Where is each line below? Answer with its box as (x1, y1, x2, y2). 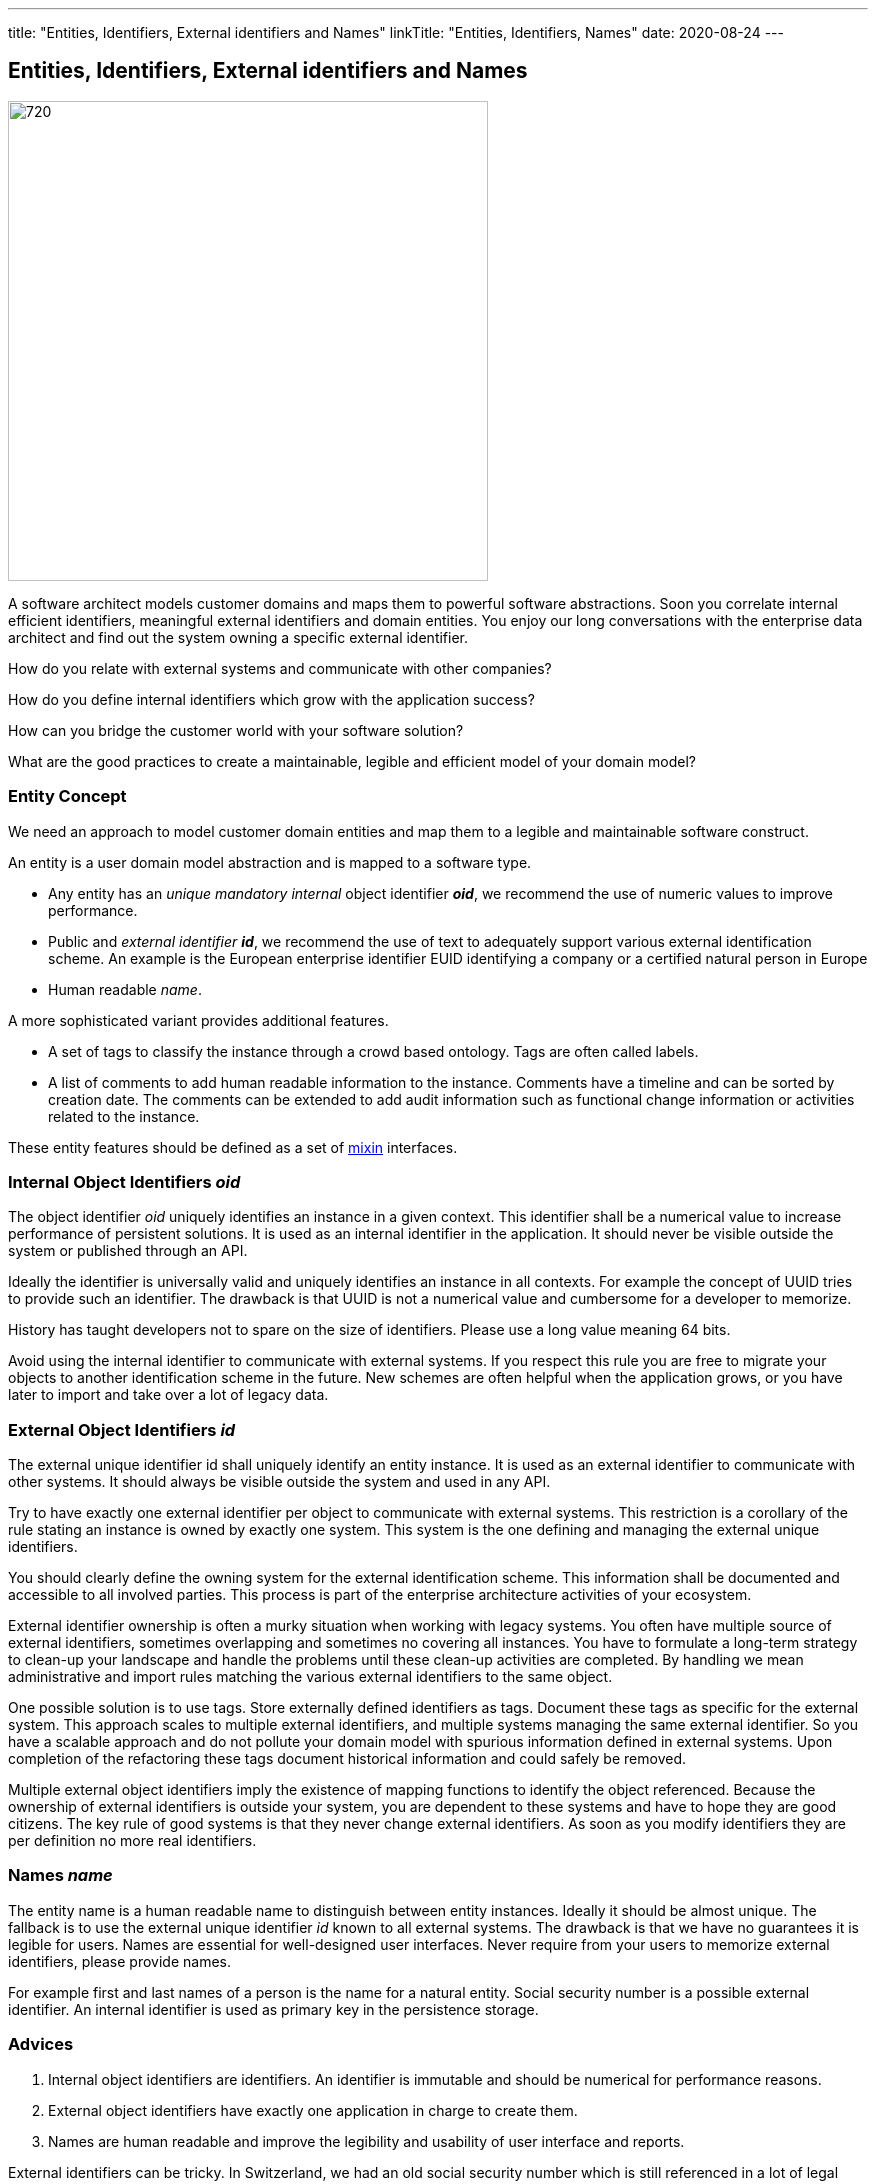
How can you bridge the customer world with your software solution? (8, 721, 464, 739)
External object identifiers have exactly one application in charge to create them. (48, 2101, 578, 2119)
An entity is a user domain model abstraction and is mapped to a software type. (8, 853, 532, 871)
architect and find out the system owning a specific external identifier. (8, 628, 469, 646)
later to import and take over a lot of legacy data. (8, 1386, 329, 1404)
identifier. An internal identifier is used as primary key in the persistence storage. (8, 2000, 539, 2018)
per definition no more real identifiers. (8, 1832, 257, 1850)
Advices (8, 2034, 74, 2055)
